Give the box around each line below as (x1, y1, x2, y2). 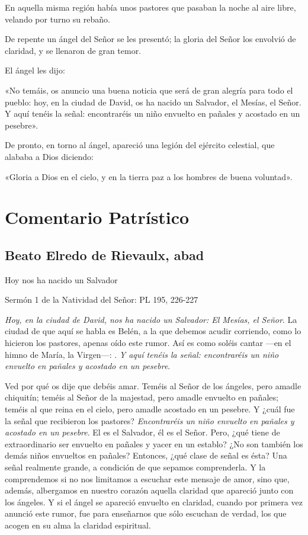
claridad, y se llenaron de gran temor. (5, 44, 142, 56)
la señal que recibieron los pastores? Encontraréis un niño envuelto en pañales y (5, 414, 294, 427)
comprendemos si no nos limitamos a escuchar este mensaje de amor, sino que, (5, 472, 290, 485)
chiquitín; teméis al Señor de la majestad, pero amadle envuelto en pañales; (5, 391, 278, 403)
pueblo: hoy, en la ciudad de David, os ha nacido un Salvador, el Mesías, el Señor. (5, 95, 301, 108)
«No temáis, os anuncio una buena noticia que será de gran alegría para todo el (5, 84, 293, 96)
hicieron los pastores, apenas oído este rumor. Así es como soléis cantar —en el (5, 337, 291, 349)
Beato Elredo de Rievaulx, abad (5, 245, 204, 264)
